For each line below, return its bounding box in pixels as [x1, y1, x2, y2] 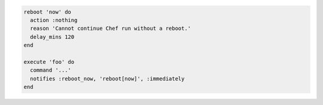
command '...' [30, 67, 72, 74]
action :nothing [30, 17, 78, 23]
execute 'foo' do [23, 58, 75, 65]
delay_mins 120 [30, 33, 75, 40]
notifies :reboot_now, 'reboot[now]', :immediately [30, 75, 185, 82]
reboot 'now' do [23, 8, 72, 15]
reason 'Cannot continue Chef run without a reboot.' [30, 25, 191, 32]
